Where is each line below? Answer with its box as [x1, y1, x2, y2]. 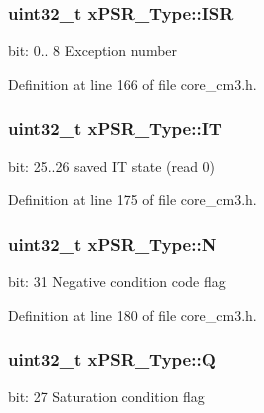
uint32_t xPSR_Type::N [8, 231, 217, 256]
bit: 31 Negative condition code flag [8, 271, 226, 292]
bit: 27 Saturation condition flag [8, 386, 205, 407]
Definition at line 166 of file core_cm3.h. [8, 73, 257, 94]
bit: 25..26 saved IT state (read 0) [8, 155, 216, 176]
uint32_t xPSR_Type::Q [8, 347, 216, 372]
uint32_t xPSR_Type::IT [8, 116, 222, 141]
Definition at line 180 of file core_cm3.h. [8, 304, 257, 325]
